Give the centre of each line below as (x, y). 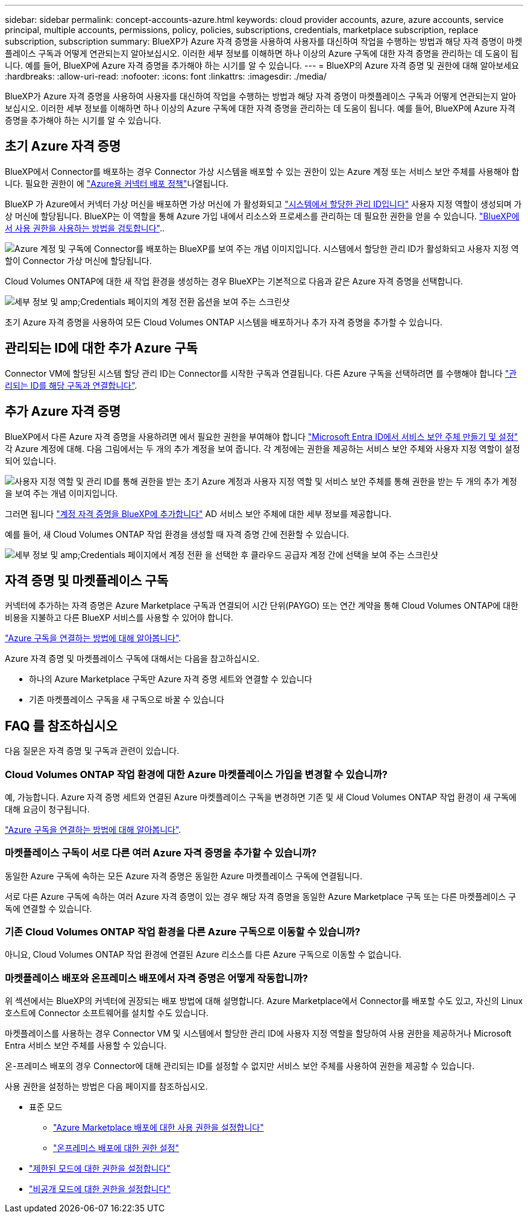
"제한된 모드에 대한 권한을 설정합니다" (100, 1169)
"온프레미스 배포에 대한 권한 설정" (116, 1148)
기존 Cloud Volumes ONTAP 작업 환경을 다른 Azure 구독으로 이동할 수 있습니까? (183, 932)
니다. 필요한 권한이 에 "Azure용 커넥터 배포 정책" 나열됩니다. (117, 183)
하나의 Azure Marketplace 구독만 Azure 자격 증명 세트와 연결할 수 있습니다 (171, 679)
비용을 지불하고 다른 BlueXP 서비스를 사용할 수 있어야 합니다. (119, 618)
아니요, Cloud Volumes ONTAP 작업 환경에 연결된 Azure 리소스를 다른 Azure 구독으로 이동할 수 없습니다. (203, 955)
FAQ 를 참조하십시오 (61, 726)
